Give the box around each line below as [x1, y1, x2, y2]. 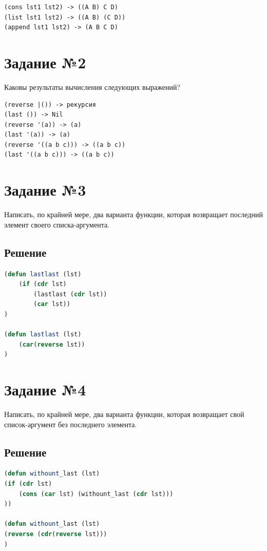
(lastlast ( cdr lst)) [33, 290, 107, 298]
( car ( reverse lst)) [18, 340, 85, 348]
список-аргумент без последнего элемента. [4, 419, 137, 429]
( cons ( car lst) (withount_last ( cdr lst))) [18, 490, 174, 498]
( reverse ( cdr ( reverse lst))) [4, 530, 107, 538]
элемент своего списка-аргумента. [4, 219, 110, 230]
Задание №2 [4, 51, 86, 72]
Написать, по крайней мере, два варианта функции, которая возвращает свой [4, 409, 244, 420]
